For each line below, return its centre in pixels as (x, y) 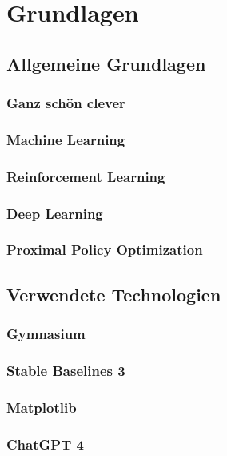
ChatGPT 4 (45, 444)
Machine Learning (66, 139)
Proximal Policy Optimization (105, 250)
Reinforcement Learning (86, 176)
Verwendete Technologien (114, 294)
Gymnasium (46, 334)
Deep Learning (55, 213)
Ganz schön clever (66, 103)
